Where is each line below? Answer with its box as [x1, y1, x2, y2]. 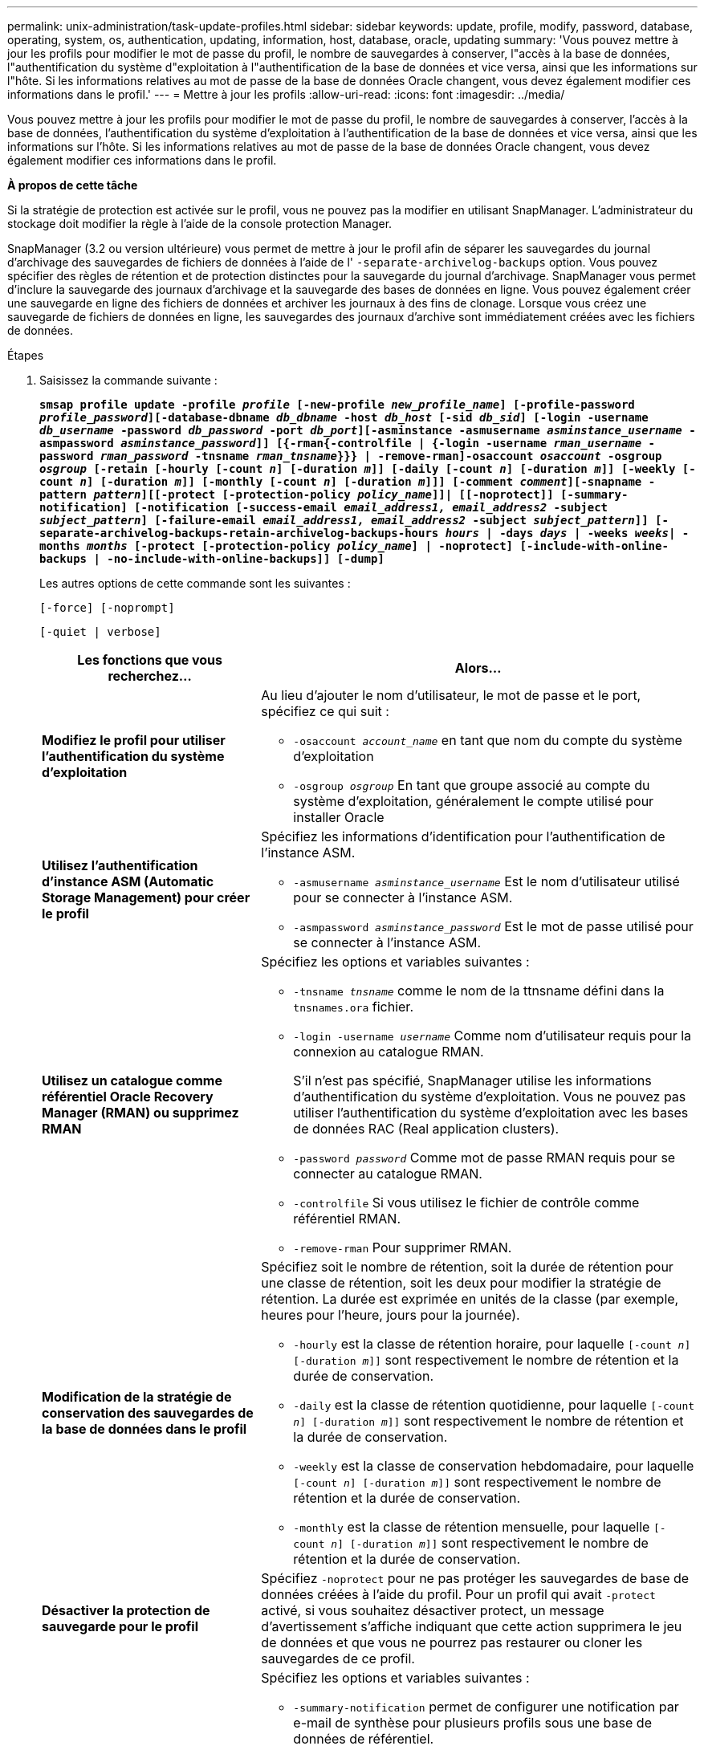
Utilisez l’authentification [42, 857, 198, 873]
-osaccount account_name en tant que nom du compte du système [293, 732, 682, 748]
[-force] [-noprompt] [39, 601, 175, 614]
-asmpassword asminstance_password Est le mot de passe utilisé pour [293, 918, 694, 934]
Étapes [7, 348, 44, 362]
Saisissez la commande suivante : [39, 373, 218, 387]
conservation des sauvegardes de [42, 1405, 254, 1421]
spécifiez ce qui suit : [261, 703, 389, 719]
